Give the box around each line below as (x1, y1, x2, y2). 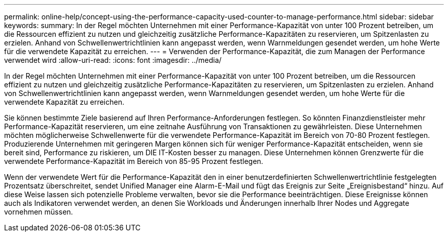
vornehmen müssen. (4, 207, 73, 216)
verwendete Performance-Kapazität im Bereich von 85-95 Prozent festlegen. (4, 157, 263, 166)
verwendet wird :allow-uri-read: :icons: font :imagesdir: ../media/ (4, 56, 222, 64)
